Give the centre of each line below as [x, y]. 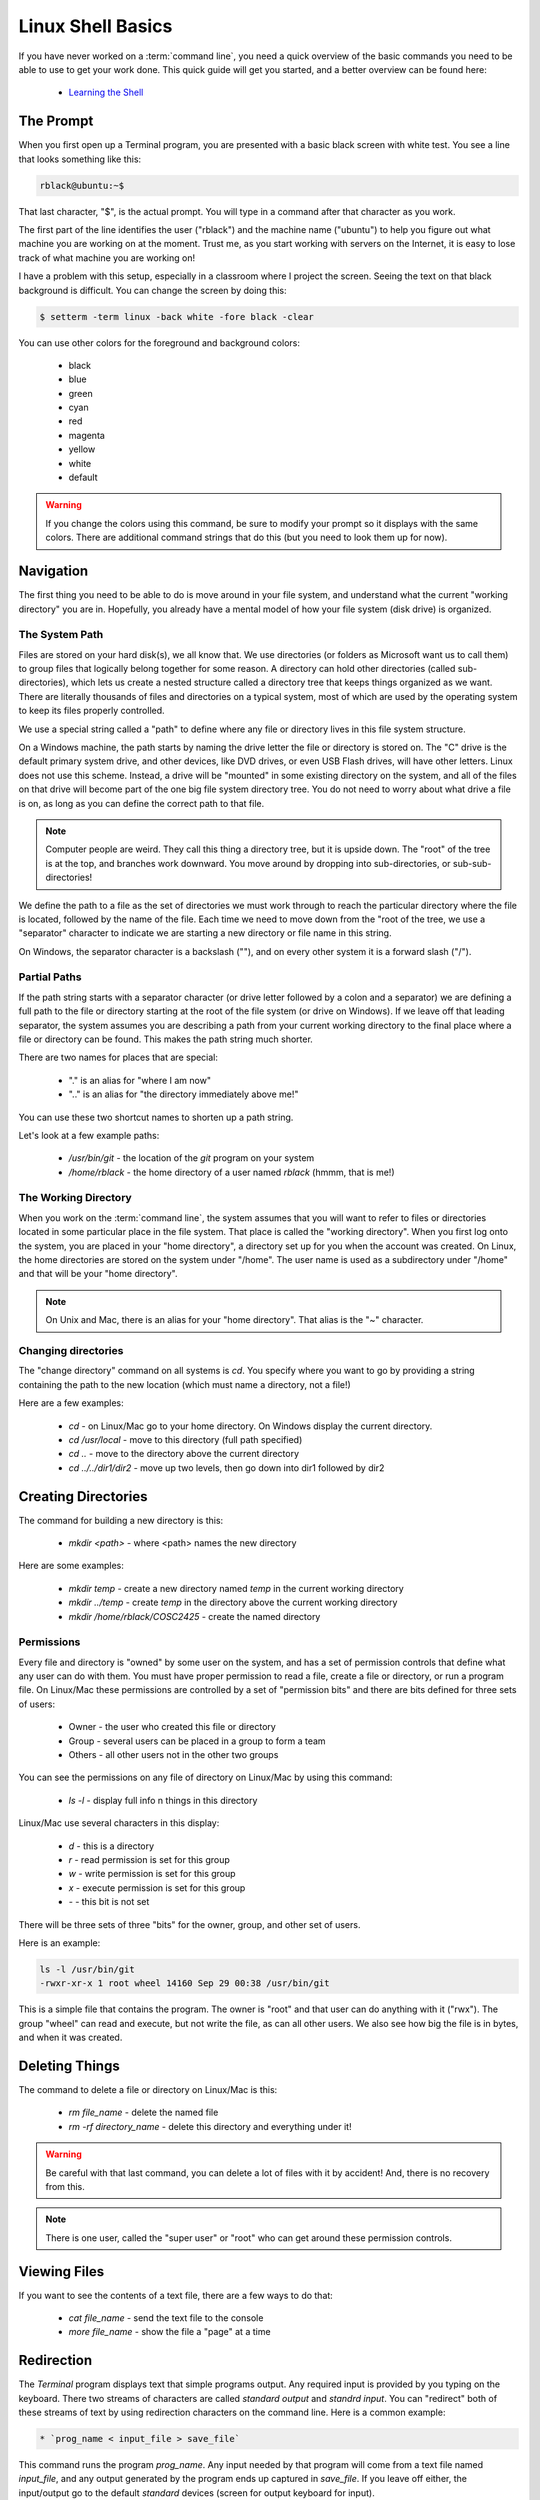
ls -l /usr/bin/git [87, 1969]
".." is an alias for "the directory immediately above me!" [183, 1094]
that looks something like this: [80, 159]
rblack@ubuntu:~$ [82, 185]
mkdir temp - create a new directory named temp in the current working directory [236, 1588]
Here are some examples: [71, 1566]
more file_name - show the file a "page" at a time [169, 2332]
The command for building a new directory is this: [121, 1520]
